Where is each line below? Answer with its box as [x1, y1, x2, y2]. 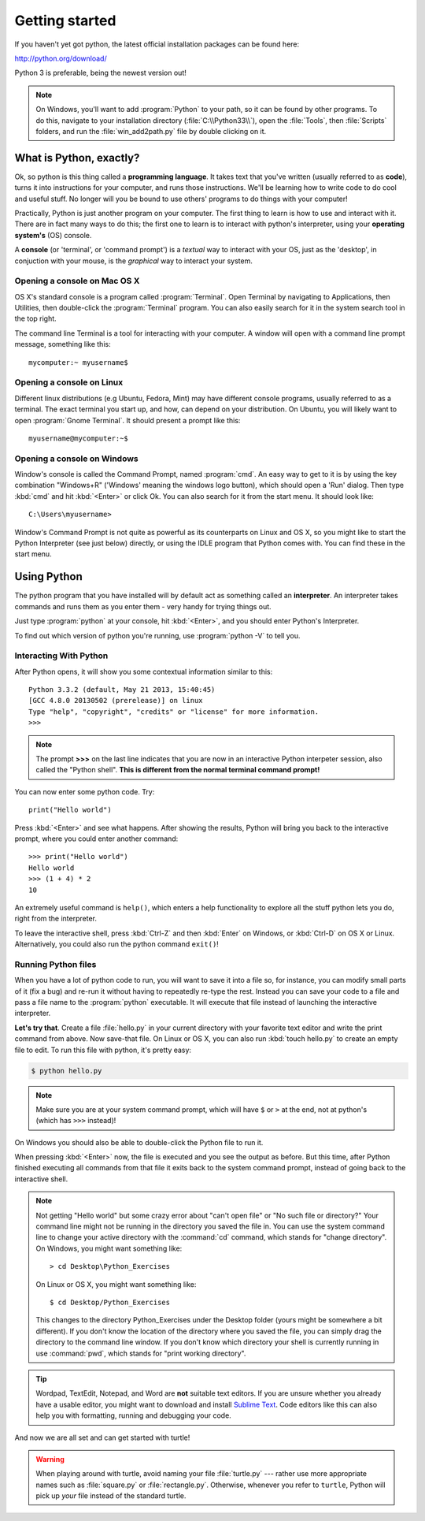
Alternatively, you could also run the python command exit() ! [14, 939, 220, 949]
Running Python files [14, 958, 97, 969]
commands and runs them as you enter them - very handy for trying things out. [14, 601, 272, 611]
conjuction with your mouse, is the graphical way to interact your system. [14, 256, 253, 266]
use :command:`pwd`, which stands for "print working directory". [35, 1348, 246, 1358]
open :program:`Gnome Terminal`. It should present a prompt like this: [14, 415, 241, 425]
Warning [35, 1454, 65, 1463]
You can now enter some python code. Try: [14, 787, 155, 796]
